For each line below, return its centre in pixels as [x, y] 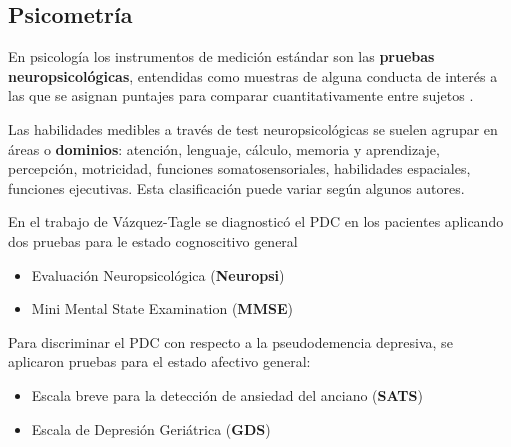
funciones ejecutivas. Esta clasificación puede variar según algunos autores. [236, 187]
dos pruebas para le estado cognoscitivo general [153, 240]
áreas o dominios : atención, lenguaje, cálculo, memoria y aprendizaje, [224, 148]
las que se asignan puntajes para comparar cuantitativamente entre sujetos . [241, 95]
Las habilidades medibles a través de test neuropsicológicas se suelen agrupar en [253, 128]
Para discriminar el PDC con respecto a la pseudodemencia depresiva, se [230, 341]
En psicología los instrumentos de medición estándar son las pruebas [221, 56]
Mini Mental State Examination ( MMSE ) [162, 308]
